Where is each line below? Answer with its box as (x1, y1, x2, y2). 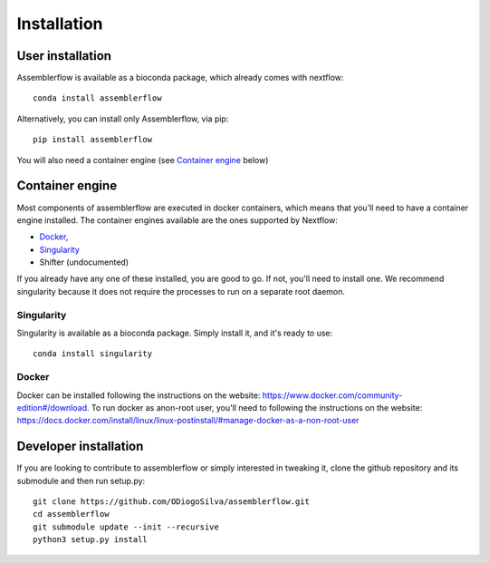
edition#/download (16, 402, 88, 413)
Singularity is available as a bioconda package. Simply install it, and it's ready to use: (16, 327, 333, 339)
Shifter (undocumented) (39, 257, 129, 267)
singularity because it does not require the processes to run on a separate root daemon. (16, 286, 346, 296)
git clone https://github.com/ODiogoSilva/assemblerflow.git (33, 497, 310, 507)
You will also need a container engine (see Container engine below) (16, 154, 269, 165)
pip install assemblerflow (33, 134, 153, 145)
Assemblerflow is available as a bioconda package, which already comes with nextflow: (16, 73, 344, 83)
